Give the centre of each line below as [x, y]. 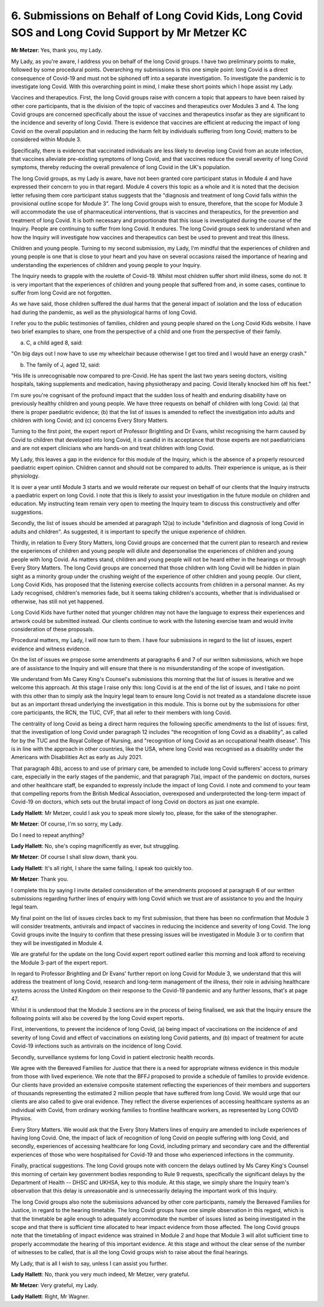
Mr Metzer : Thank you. [40, 879]
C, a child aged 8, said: [55, 343]
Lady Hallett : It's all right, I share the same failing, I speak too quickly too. [102, 868]
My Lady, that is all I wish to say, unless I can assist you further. [89, 1263]
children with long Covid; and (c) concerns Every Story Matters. [90, 420]
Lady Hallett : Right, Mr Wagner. [50, 1296]
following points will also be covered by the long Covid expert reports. [97, 1018]
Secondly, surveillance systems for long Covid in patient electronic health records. [113, 1057]
